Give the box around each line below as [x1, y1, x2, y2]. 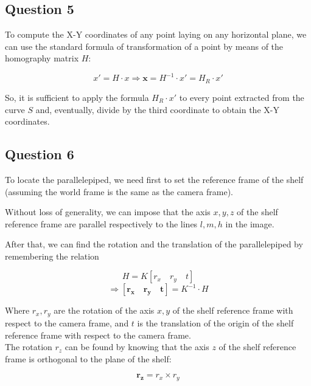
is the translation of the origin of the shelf [137, 316, 294, 329]
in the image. [225, 217, 274, 230]
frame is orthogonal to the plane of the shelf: [5, 352, 172, 365]
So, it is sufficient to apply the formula [5, 91, 149, 103]
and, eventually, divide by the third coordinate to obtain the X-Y [35, 103, 279, 115]
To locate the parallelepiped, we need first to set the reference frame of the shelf [5, 173, 304, 185]
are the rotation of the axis [54, 304, 155, 317]
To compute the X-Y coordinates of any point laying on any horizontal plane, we [5, 28, 307, 41]
